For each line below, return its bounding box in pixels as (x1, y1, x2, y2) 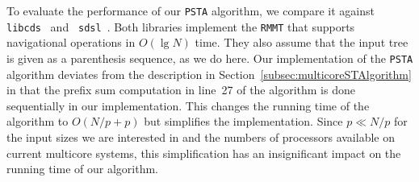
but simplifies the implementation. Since (144, 113, 343, 130)
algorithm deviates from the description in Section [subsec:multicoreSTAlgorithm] (6, 65, 412, 82)
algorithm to (6, 113, 69, 130)
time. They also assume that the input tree (195, 34, 409, 51)
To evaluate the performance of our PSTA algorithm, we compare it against (6, 2, 375, 19)
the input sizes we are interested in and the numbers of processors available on (6, 128, 395, 145)
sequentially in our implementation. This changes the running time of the (6, 97, 370, 114)
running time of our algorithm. (6, 160, 158, 177)
